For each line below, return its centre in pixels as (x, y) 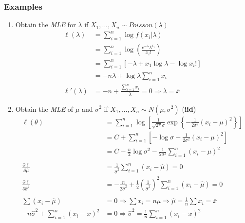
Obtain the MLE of (44, 109)
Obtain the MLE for (46, 25)
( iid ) (189, 109)
